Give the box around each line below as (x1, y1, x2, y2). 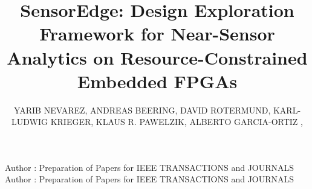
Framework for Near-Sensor (39, 21, 275, 46)
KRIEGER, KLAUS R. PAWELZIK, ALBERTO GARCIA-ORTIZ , (50, 115, 303, 128)
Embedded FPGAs (77, 68, 238, 93)
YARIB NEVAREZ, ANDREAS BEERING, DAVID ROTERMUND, (13, 103, 271, 116)
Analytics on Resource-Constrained (7, 45, 308, 69)
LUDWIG (11, 115, 48, 128)
